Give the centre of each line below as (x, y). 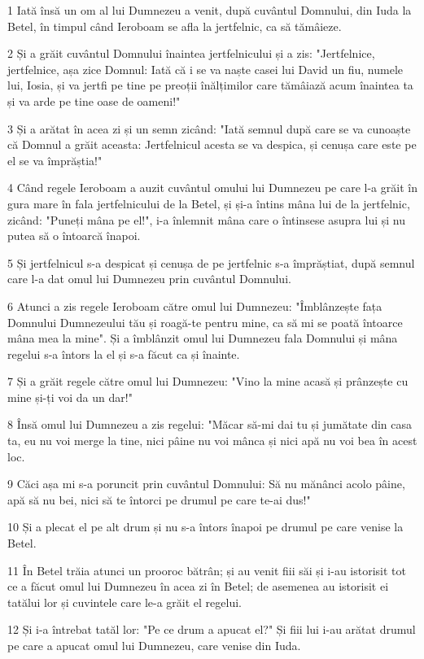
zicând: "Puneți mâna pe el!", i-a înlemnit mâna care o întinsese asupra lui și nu (206, 219)
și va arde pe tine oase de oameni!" (94, 100)
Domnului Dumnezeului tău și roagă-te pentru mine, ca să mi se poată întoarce (205, 322)
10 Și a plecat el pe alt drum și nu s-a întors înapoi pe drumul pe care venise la (205, 527)
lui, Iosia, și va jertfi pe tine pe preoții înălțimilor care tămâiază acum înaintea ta (210, 85)
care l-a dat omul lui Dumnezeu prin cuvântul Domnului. (149, 279)
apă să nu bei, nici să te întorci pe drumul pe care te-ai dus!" (159, 499)
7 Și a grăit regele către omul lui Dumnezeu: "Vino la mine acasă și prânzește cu (208, 381)
